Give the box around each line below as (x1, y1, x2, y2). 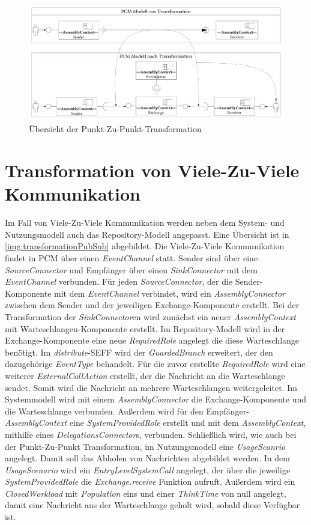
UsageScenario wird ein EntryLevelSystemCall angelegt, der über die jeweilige (5, 463, 291, 476)
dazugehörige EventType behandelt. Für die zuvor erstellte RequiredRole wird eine (5, 357, 306, 370)
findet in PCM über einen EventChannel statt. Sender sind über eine (5, 252, 258, 264)
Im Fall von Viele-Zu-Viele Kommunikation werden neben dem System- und (5, 216, 285, 229)
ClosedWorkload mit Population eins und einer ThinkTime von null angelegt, (5, 487, 286, 499)
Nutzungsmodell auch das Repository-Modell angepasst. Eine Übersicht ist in (5, 228, 289, 240)
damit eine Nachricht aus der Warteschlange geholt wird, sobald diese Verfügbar (5, 499, 300, 511)
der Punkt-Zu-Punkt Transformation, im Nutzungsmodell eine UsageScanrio (5, 440, 286, 452)
